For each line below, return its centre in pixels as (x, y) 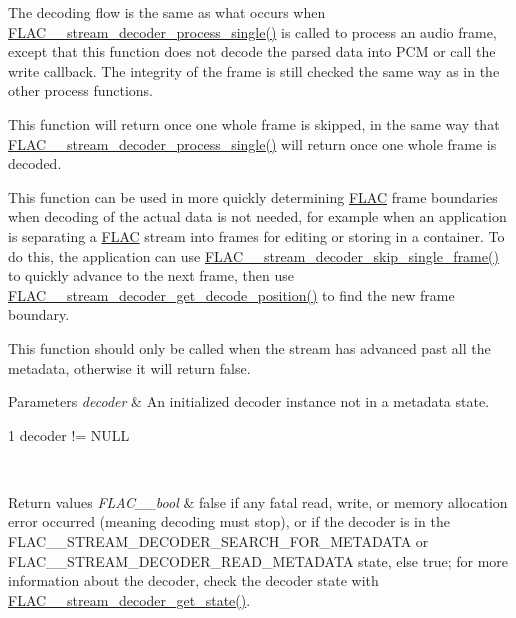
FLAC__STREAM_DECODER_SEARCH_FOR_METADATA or (218, 541)
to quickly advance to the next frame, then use (151, 275)
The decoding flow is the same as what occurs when (167, 12)
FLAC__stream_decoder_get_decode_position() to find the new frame (231, 294)
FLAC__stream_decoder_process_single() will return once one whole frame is (252, 143)
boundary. (39, 314)
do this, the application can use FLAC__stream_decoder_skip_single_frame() (253, 255)
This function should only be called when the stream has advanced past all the (249, 347)
